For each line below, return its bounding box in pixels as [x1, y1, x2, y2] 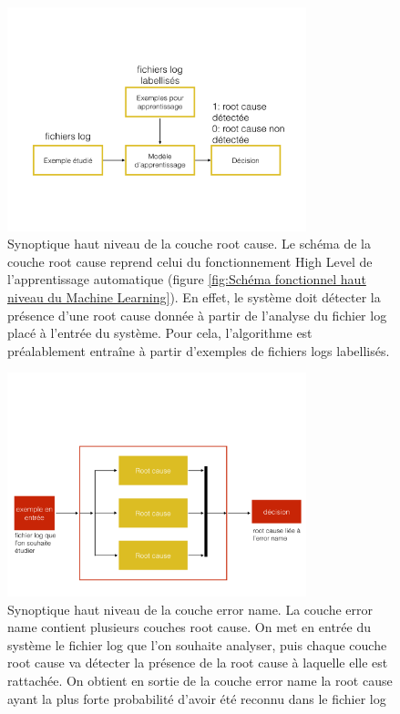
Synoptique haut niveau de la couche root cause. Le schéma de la [7, 234, 371, 253]
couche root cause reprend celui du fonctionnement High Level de [7, 251, 373, 270]
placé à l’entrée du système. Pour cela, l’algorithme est [7, 323, 313, 342]
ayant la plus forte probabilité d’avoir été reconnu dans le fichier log [7, 688, 386, 708]
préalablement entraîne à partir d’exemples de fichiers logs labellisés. [7, 341, 390, 360]
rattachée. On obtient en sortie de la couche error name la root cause [7, 671, 393, 690]
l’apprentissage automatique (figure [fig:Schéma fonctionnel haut [7, 270, 366, 289]
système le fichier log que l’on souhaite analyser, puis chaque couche [7, 635, 387, 654]
